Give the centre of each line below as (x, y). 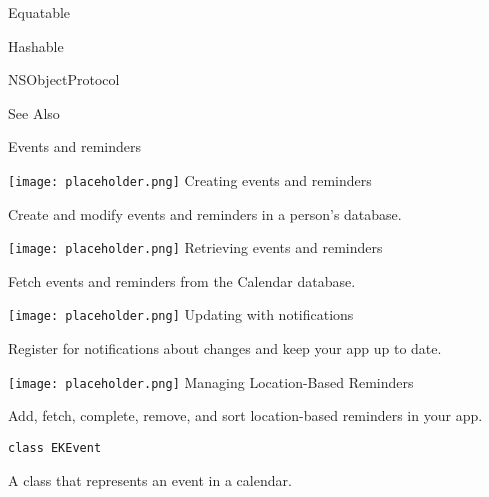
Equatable (39, 12)
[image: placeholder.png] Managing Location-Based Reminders (211, 381)
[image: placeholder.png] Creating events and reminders (190, 179)
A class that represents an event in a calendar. (150, 479)
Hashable (36, 45)
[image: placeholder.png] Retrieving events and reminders (195, 247)
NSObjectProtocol (64, 79)
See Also (34, 112)
